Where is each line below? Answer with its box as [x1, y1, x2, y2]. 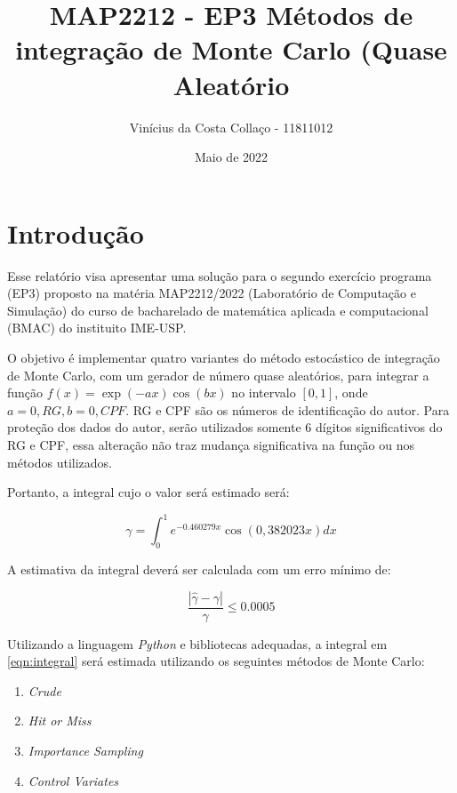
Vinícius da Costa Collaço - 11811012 [129, 117, 333, 136]
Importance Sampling [28, 741, 143, 760]
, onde [334, 383, 368, 402]
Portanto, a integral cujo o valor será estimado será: [7, 483, 290, 501]
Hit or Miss [28, 711, 92, 730]
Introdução [7, 214, 144, 251]
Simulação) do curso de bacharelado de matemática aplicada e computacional [7, 300, 429, 319]
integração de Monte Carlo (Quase [15, 31, 447, 68]
